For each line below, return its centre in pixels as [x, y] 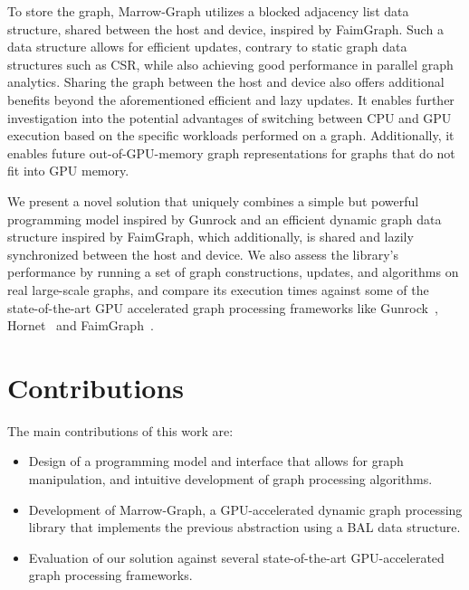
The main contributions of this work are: [120, 430]
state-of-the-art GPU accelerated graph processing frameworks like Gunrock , [223, 307]
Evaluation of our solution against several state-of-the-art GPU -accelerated [236, 557]
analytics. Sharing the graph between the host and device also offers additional [226, 82]
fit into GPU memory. [68, 171]
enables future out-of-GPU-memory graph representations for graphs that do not [231, 152]
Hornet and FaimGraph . [81, 325]
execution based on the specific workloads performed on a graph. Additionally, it [231, 135]
